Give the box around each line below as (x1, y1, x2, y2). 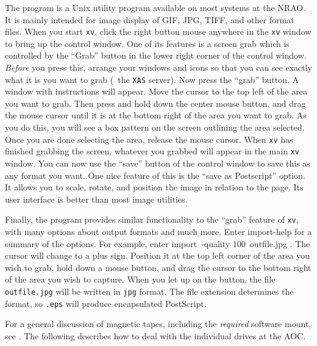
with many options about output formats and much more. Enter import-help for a (5, 225, 312, 237)
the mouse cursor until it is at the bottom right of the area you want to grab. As (5, 109, 307, 121)
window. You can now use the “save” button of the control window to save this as (5, 156, 310, 169)
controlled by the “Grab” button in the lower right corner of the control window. (5, 49, 307, 62)
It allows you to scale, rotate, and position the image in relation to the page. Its (5, 181, 304, 193)
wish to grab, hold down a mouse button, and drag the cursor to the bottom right (5, 261, 312, 273)
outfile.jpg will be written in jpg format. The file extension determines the (5, 284, 294, 297)
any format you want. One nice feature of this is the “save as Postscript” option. (5, 168, 305, 181)
